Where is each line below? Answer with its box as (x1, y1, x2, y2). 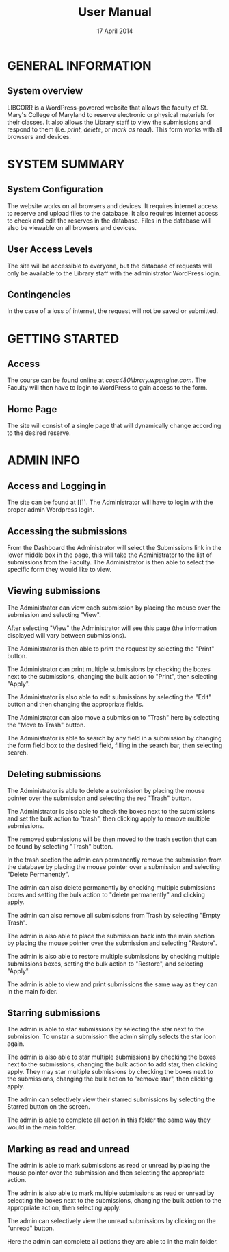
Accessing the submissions (7, 525, 128, 537)
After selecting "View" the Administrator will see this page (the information (7, 624, 217, 632)
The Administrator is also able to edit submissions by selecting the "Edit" (7, 692, 212, 701)
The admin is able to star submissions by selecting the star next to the (7, 1025, 204, 1034)
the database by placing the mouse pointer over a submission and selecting (7, 862, 221, 871)
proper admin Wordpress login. (7, 505, 94, 514)
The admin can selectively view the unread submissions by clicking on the (7, 1217, 217, 1225)
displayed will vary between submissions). (7, 631, 126, 639)
